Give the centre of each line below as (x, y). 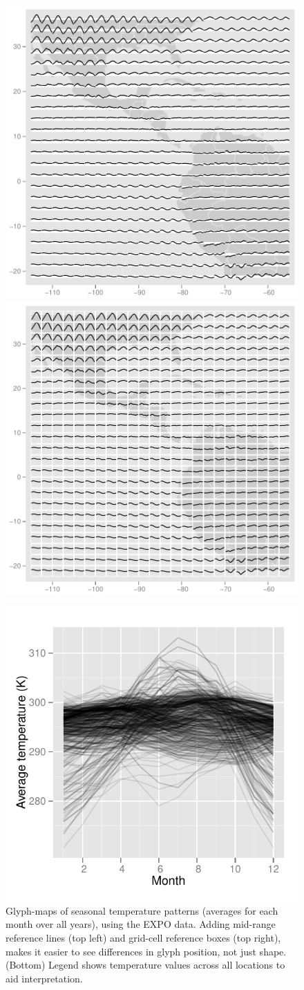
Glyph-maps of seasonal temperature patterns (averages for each (142, 910)
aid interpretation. (44, 978)
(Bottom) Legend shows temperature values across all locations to (145, 965)
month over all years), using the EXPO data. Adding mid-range (141, 924)
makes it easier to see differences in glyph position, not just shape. (146, 951)
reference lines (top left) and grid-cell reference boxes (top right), (143, 937)
